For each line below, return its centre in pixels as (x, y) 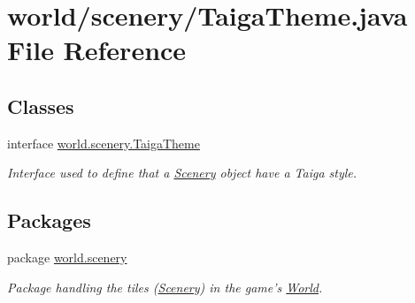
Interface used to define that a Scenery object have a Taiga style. (182, 173)
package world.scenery (67, 258)
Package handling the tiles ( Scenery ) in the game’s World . (165, 287)
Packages (49, 220)
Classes (41, 106)
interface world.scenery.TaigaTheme (104, 143)
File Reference (97, 50)
